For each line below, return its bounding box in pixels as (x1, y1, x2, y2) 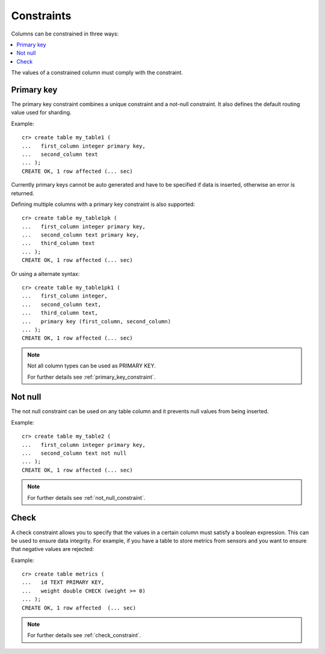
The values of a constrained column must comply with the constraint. (11, 69, 183, 76)
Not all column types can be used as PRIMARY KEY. (27, 362, 156, 370)
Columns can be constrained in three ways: (11, 30, 119, 37)
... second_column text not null (22, 450, 127, 457)
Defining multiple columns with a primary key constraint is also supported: (11, 201, 196, 208)
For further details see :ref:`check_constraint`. (27, 632, 141, 639)
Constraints (11, 9, 72, 22)
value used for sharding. (11, 109, 72, 116)
